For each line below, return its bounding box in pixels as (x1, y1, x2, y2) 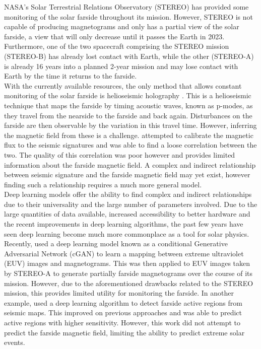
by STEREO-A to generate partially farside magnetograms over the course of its (4, 268, 253, 278)
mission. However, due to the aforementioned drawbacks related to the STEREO (4, 277, 253, 288)
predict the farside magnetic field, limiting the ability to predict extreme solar (4, 327, 245, 337)
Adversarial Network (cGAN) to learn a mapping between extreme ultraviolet (4, 248, 244, 258)
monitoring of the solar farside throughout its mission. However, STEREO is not (4, 11, 253, 22)
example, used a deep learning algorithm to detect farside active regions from (4, 297, 242, 308)
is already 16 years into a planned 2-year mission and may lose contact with (4, 60, 238, 71)
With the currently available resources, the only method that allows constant (4, 80, 242, 91)
